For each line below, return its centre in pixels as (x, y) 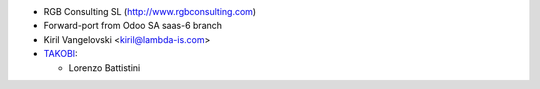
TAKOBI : (61, 54)
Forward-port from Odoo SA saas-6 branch (133, 26)
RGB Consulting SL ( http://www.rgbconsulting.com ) (150, 11)
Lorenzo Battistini (104, 67)
